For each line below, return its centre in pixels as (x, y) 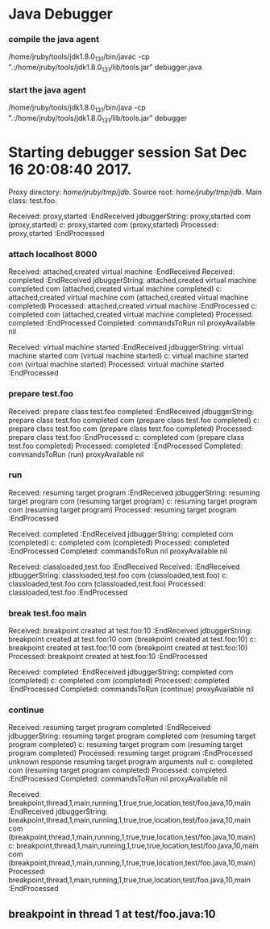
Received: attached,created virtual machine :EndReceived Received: (122, 272)
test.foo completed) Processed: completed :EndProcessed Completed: (126, 446)
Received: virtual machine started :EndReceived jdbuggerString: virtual (126, 347)
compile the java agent (54, 39)
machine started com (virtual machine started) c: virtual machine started (129, 356)
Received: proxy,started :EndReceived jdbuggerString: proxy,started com (130, 216)
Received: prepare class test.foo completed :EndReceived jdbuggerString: (131, 411)
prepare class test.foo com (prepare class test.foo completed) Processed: (131, 429)
